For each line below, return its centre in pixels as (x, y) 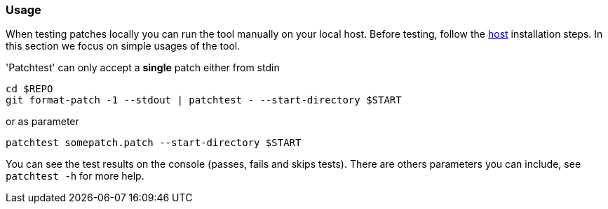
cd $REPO (29, 89)
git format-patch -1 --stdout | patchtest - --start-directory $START (204, 100)
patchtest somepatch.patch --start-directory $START (154, 143)
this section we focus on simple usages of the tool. (123, 46)
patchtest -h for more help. (75, 176)
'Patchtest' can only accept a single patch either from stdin (143, 68)
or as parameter (42, 122)
